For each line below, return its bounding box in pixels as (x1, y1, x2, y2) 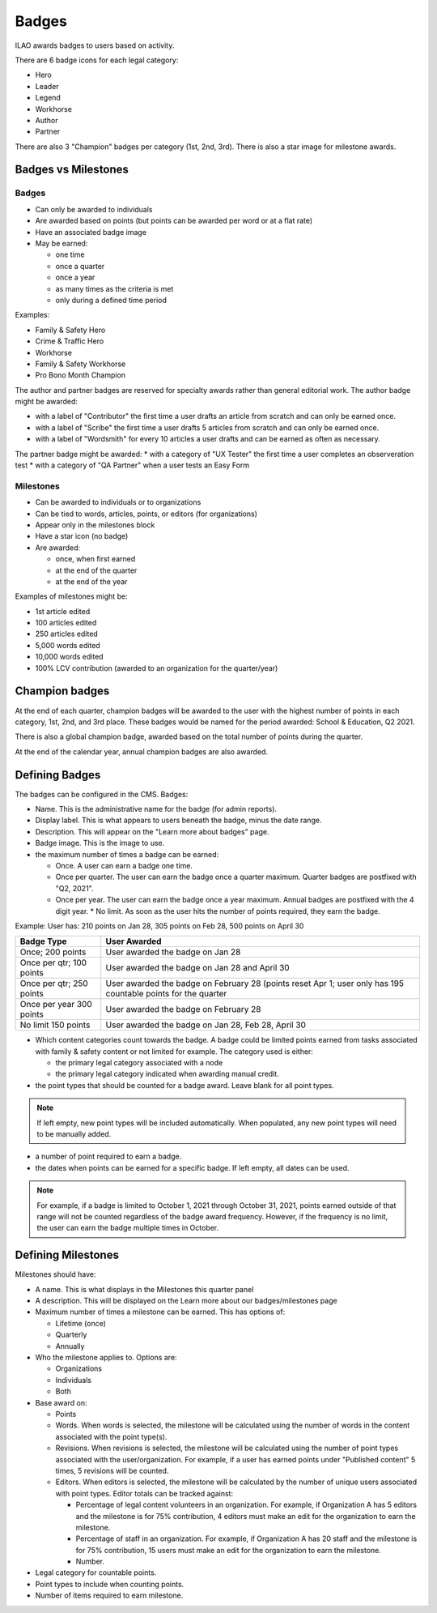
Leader (35, 81, 60, 91)
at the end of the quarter (55, 565, 138, 575)
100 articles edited (35, 618, 97, 628)
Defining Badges (15, 768, 101, 782)
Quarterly (55, 1329, 87, 1340)
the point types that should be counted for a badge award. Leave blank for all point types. (35, 1080, 335, 1090)
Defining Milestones (15, 1248, 119, 1262)
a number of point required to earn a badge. (35, 1151, 182, 1162)
